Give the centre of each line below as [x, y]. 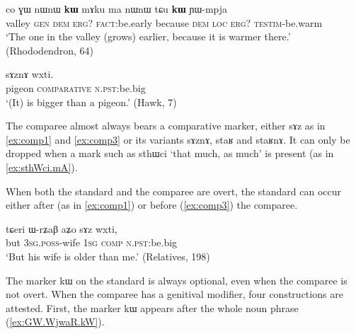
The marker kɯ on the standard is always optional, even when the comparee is [177, 280]
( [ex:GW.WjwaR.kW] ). [55, 322]
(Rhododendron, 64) [50, 50]
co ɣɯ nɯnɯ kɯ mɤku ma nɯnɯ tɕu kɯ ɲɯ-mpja [117, 8]
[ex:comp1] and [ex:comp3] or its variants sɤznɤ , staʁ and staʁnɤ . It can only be [178, 139]
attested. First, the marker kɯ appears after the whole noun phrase [152, 307]
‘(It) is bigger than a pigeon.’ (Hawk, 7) [91, 102]
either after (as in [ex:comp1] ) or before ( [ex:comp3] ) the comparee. [152, 205]
